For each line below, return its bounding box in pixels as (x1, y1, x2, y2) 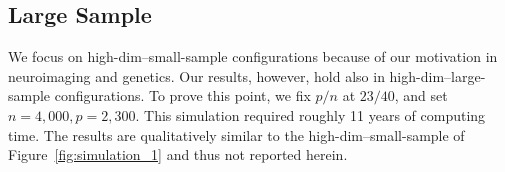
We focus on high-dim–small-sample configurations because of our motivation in (8, 46, 498, 67)
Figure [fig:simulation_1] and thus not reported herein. (8, 144, 348, 165)
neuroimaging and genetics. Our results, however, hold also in (8, 65, 385, 86)
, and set (394, 85, 448, 106)
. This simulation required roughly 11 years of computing (135, 104, 486, 125)
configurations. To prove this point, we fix (54, 85, 311, 106)
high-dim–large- (389, 65, 486, 86)
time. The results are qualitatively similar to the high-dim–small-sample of (8, 124, 465, 145)
